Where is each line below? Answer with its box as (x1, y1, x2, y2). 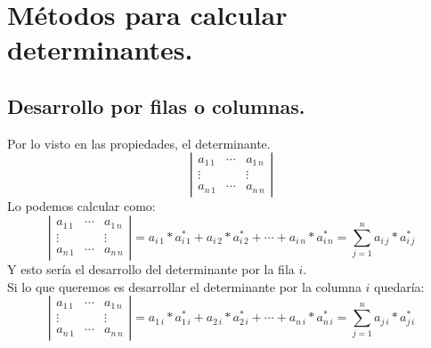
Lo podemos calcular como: (7, 197, 156, 215)
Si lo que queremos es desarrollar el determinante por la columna (7, 277, 362, 295)
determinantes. (7, 31, 193, 68)
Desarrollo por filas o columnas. (7, 92, 305, 119)
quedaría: (374, 277, 425, 295)
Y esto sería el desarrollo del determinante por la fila (7, 259, 295, 278)
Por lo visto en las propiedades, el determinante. (7, 134, 271, 152)
